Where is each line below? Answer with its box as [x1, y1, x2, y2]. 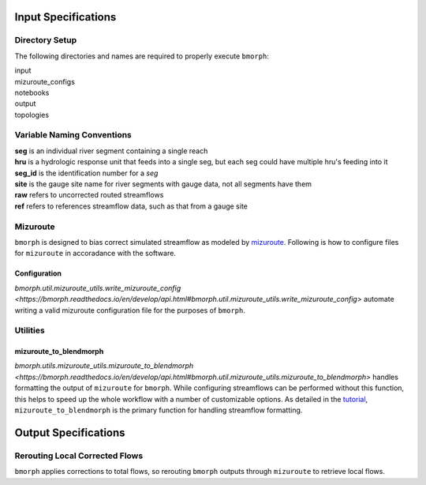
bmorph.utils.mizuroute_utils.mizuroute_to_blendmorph [14, 361, 194, 370]
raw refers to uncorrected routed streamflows [14, 190, 164, 200]
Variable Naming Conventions [14, 130, 132, 141]
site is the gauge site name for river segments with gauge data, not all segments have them [14, 179, 312, 189]
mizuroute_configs [14, 77, 75, 86]
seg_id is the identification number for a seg [14, 168, 159, 178]
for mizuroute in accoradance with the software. [14, 249, 177, 258]
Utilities [14, 325, 45, 336]
